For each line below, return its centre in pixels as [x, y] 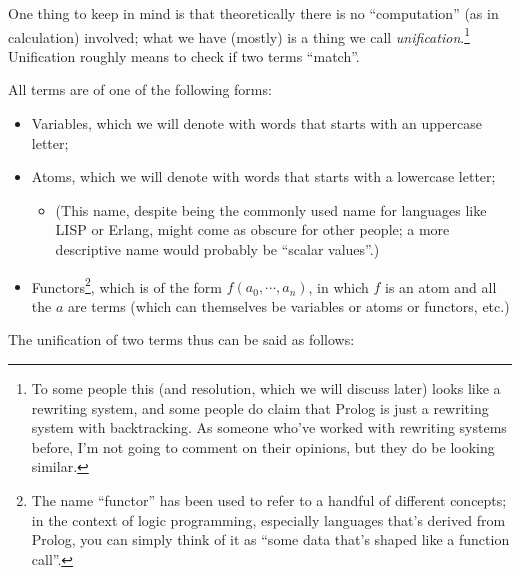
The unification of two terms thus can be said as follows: [181, 339]
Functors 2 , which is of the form [127, 285]
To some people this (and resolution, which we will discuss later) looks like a [266, 388]
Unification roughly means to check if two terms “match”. [184, 55]
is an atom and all [441, 286]
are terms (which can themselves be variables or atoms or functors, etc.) [288, 305]
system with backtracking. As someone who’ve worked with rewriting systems [269, 427]
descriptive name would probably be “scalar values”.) [217, 249]
